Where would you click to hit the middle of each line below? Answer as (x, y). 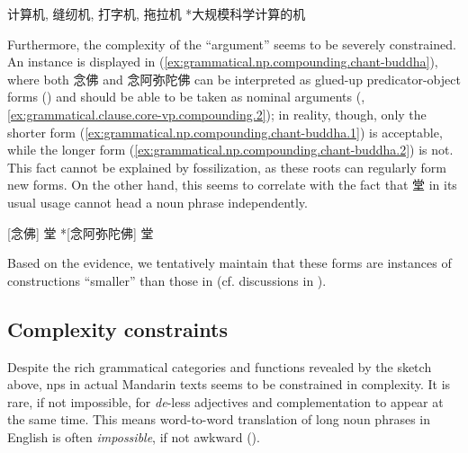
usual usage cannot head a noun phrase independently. (157, 202)
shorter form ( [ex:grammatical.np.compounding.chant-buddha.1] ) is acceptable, (225, 132)
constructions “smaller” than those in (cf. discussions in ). (167, 280)
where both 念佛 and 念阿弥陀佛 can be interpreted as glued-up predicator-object (234, 79)
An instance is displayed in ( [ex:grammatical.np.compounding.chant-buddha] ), (223, 62)
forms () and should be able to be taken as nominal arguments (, (186, 97)
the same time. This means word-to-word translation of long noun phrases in (219, 419)
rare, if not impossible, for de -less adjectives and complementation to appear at (225, 401)
